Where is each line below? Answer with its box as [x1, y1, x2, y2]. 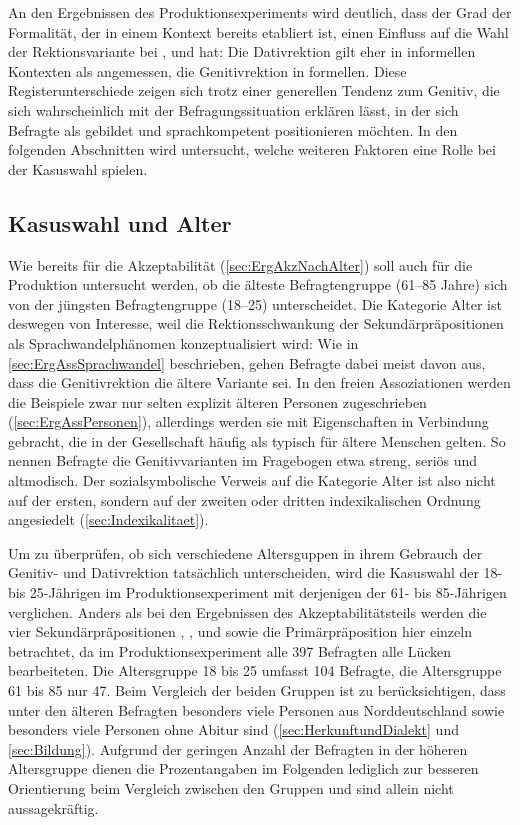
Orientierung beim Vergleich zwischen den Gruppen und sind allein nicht [8, 777, 454, 798]
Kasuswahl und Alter [8, 207, 232, 238]
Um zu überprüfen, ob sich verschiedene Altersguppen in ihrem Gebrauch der [8, 542, 483, 563]
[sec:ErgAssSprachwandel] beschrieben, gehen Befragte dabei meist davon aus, [8, 352, 486, 373]
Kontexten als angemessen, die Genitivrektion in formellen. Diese [8, 60, 407, 81]
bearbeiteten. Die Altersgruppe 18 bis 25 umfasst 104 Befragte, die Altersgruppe [8, 660, 502, 681]
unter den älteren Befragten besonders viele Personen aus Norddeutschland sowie [8, 699, 505, 720]
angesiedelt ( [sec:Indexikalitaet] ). [8, 509, 209, 530]
